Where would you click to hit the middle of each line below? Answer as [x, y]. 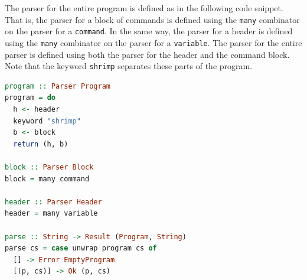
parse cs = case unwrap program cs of [81, 248]
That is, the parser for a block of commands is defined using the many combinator [152, 19]
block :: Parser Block [49, 167]
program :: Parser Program [58, 86]
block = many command [47, 179]
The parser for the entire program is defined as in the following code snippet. [144, 8]
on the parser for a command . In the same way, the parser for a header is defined [149, 31]
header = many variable [51, 214]
